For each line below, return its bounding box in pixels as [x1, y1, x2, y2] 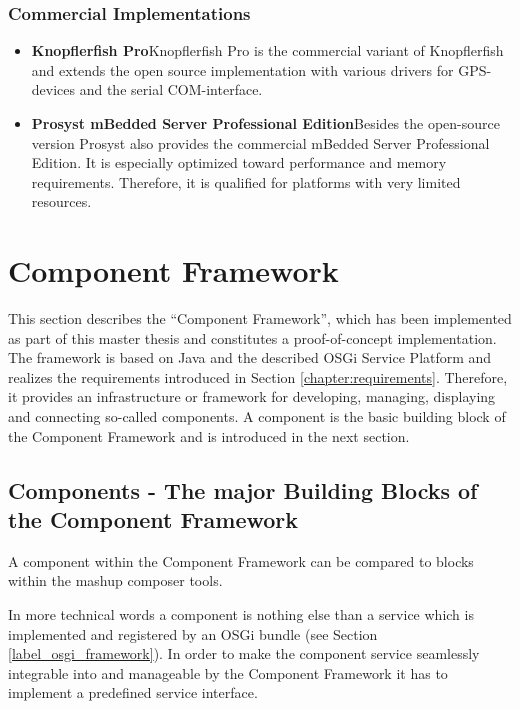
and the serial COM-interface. [79, 79, 263, 100]
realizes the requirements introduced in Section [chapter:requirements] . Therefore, [8, 366, 508, 387]
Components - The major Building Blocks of [8, 474, 478, 505]
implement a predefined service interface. [8, 682, 258, 703]
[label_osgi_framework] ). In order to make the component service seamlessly [8, 643, 480, 664]
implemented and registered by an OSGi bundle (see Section [8, 623, 378, 644]
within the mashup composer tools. [8, 570, 223, 591]
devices [31, 79, 76, 100]
